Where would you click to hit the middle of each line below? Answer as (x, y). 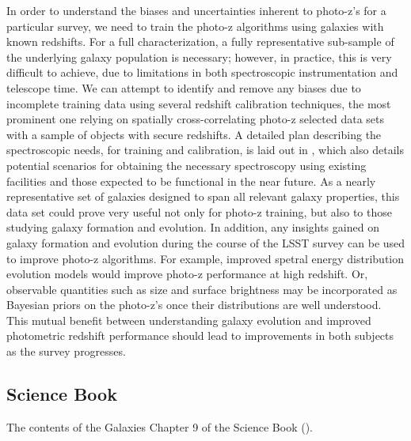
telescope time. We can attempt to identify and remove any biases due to (184, 87)
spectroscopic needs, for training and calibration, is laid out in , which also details (205, 150)
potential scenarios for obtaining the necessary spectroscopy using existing (186, 165)
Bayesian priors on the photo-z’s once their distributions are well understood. (194, 305)
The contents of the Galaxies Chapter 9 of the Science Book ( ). (160, 426)
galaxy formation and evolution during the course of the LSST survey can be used (206, 242)
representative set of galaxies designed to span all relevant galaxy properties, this (203, 196)
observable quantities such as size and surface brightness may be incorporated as (202, 289)
